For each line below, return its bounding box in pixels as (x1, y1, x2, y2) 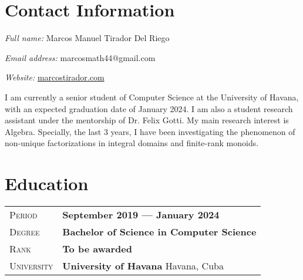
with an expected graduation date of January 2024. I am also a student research (5, 102, 293, 114)
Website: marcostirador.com (5, 71, 105, 83)
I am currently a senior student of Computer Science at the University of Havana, (5, 90, 299, 103)
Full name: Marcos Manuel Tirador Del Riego (5, 32, 170, 44)
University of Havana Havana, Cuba (62, 259, 224, 272)
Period (9, 208, 38, 221)
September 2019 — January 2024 (62, 208, 220, 221)
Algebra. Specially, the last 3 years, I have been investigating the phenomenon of (5, 125, 295, 137)
